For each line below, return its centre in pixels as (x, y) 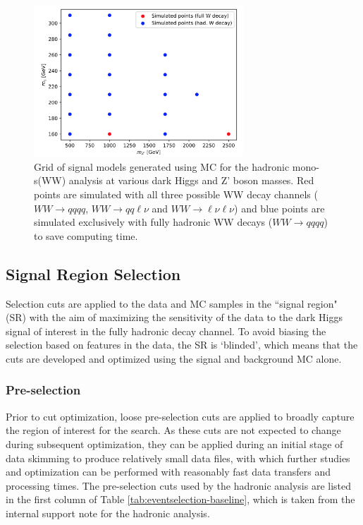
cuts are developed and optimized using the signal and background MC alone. (174, 358)
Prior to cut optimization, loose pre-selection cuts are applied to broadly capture (180, 416)
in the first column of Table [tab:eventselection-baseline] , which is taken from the (180, 499)
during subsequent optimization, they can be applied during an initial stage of (174, 443)
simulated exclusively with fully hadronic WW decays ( (153, 222)
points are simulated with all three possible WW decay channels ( (176, 194)
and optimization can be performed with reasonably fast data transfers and (168, 472)
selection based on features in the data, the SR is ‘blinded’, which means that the (182, 345)
